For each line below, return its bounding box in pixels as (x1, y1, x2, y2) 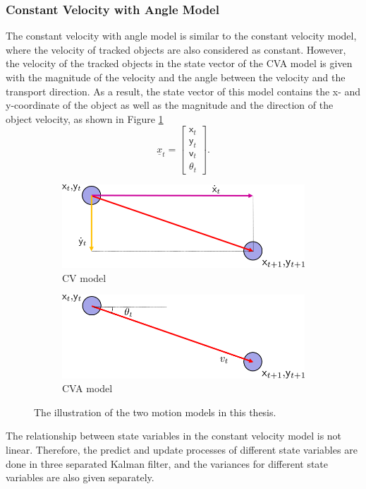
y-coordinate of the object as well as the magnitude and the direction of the (6, 98, 334, 112)
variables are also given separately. (6, 470, 154, 485)
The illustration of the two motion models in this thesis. (34, 404, 276, 419)
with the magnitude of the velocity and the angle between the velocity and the (6, 70, 346, 84)
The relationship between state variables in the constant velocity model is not (6, 428, 342, 443)
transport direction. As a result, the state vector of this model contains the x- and (6, 83, 361, 98)
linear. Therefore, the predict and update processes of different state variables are (6, 442, 358, 457)
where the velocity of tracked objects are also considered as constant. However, (6, 42, 346, 57)
